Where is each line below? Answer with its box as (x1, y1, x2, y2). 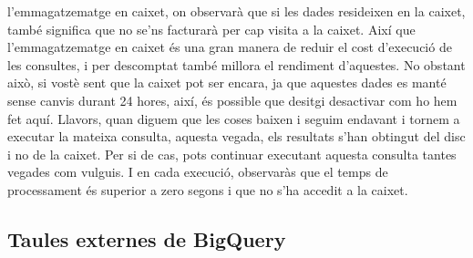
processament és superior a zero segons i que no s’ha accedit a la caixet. (7, 180, 408, 199)
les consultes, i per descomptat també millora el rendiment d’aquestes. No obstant (7, 55, 466, 74)
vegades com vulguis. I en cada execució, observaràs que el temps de (7, 162, 388, 181)
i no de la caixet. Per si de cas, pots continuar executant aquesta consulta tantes (7, 144, 457, 163)
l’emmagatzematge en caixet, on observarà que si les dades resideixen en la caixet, (7, 2, 466, 20)
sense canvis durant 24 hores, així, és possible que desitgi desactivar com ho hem (7, 90, 458, 109)
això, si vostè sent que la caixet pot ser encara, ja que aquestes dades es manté (7, 73, 447, 92)
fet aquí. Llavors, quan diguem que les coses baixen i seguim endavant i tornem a (7, 108, 460, 128)
